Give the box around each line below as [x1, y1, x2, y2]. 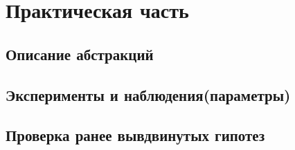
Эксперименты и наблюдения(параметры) [6, 84, 291, 105]
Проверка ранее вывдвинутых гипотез [6, 124, 265, 146]
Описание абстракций [6, 43, 154, 64]
